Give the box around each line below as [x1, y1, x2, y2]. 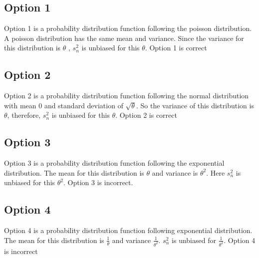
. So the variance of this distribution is [136, 100, 254, 110]
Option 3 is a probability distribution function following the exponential [4, 158, 225, 168]
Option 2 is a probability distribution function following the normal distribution [4, 90, 249, 101]
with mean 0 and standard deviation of [4, 100, 123, 110]
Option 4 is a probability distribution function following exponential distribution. [4, 225, 253, 236]
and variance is [152, 167, 198, 178]
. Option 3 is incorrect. [63, 177, 133, 188]
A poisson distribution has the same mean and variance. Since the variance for [4, 32, 244, 43]
